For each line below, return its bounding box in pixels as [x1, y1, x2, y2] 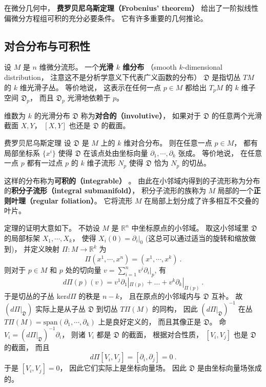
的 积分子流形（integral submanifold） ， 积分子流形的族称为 [4, 185, 206, 196]
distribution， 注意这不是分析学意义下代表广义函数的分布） [4, 71, 201, 82]
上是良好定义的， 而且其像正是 [98, 316, 201, 327]
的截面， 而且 [4, 341, 50, 352]
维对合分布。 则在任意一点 [124, 137, 212, 148]
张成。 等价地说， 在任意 [178, 147, 262, 158]
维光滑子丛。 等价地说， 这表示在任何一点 [19, 82, 161, 92]
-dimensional [182, 62, 222, 72]
